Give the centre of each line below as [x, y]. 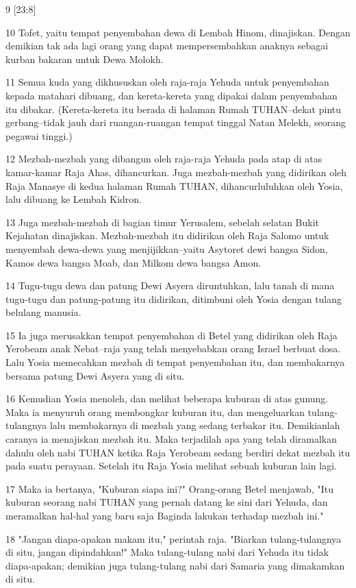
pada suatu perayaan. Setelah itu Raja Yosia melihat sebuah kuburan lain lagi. [171, 466]
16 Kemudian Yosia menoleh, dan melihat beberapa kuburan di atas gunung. [167, 399]
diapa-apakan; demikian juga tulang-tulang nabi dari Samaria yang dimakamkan [175, 565]
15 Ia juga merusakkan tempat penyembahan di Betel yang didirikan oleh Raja [171, 335]
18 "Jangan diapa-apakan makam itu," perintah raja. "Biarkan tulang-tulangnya [174, 538]
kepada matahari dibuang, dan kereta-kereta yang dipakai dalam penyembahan [171, 95]
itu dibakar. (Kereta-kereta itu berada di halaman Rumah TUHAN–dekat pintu [174, 109]
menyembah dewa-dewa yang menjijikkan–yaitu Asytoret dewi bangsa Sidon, [167, 248]
